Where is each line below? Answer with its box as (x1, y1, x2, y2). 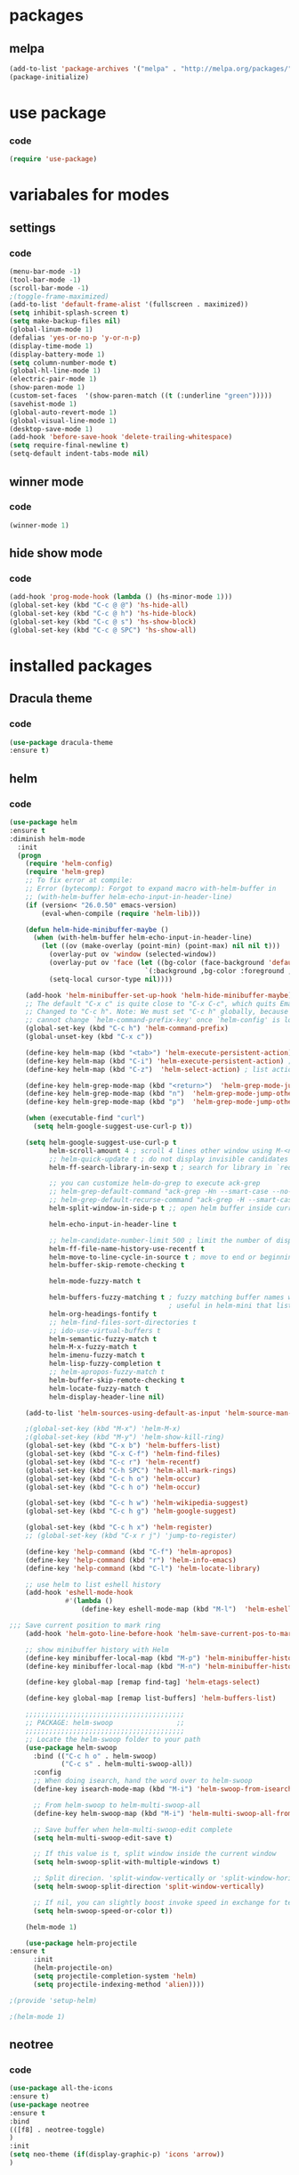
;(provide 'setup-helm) (9, 1996, 98, 2005)
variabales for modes (9, 184, 170, 205)
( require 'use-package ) (9, 155, 98, 164)
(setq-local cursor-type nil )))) (48, 975, 174, 984)
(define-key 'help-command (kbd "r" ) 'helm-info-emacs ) (25, 1556, 238, 1565)
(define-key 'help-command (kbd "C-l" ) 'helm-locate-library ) (25, 1564, 261, 1573)
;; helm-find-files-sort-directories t (48, 1318, 198, 1327)
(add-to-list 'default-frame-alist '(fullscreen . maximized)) (9, 300, 249, 309)
